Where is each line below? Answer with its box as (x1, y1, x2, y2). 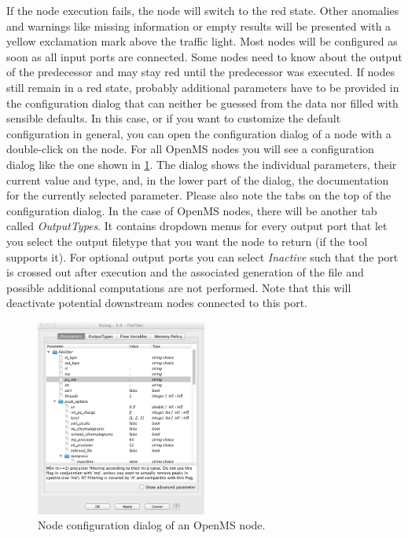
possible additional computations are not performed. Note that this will (6, 279, 351, 295)
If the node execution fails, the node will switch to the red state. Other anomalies (6, 2, 399, 18)
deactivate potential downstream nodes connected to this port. (6, 295, 307, 311)
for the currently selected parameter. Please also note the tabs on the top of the (6, 187, 391, 203)
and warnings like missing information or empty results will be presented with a (6, 17, 391, 34)
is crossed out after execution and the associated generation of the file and (6, 264, 364, 280)
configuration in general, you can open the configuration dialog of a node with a (6, 125, 391, 141)
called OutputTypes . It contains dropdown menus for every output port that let (6, 218, 388, 234)
